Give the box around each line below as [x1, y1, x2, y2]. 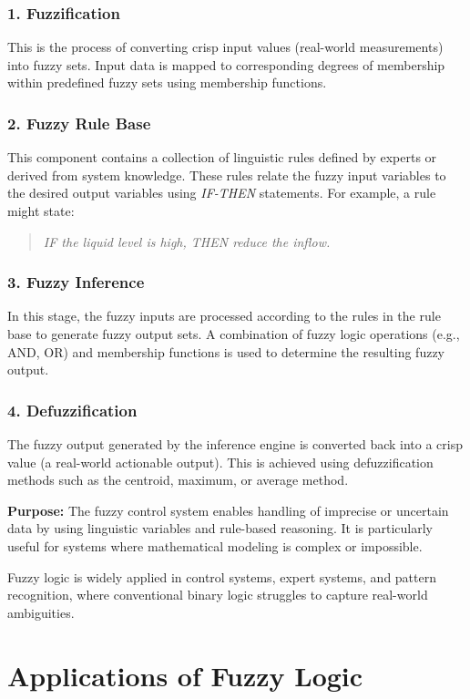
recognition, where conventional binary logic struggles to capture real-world [7, 585, 428, 604]
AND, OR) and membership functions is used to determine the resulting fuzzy [7, 342, 445, 361]
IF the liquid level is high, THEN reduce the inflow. [43, 231, 331, 251]
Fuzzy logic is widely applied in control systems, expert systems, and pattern [7, 567, 437, 586]
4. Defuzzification [7, 398, 138, 421]
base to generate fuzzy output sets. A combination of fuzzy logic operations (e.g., [7, 324, 460, 343]
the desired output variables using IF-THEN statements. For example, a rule [7, 183, 436, 202]
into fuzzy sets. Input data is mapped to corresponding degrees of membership [7, 55, 445, 74]
